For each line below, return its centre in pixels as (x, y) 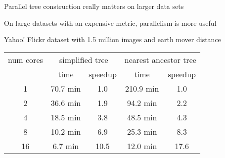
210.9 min (142, 88)
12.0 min (142, 146)
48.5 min (142, 117)
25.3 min (142, 131)
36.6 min (66, 103)
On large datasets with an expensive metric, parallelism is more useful (110, 23)
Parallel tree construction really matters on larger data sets (94, 6)
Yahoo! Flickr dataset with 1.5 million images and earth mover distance (112, 39)
